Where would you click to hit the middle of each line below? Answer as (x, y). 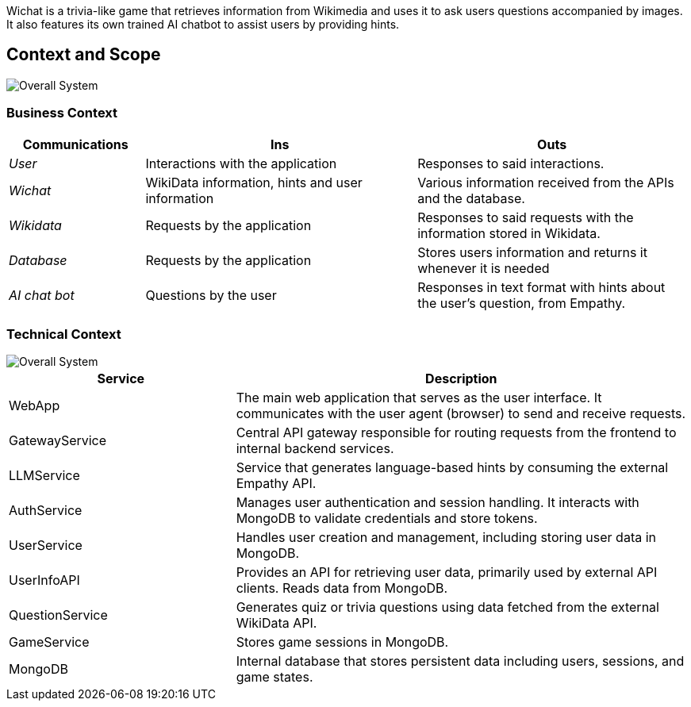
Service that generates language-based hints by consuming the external (452, 468)
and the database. (471, 198)
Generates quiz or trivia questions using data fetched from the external (447, 607)
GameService (49, 642)
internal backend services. (315, 449)
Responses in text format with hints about (541, 287)
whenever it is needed (484, 268)
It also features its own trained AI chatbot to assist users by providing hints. (203, 24)
